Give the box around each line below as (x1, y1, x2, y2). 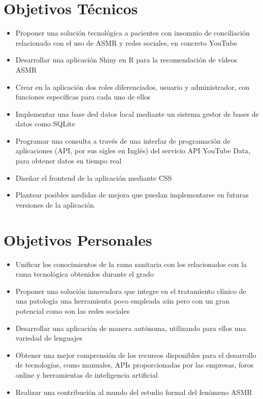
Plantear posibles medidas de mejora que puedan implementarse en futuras (15, 189, 249, 200)
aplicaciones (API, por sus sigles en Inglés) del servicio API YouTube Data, (15, 145, 251, 156)
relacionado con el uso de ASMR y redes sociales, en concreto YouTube (15, 37, 237, 48)
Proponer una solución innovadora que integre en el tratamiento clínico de (15, 285, 246, 296)
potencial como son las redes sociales (15, 305, 130, 316)
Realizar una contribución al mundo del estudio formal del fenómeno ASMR (15, 386, 252, 397)
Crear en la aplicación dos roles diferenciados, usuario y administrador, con (15, 81, 250, 92)
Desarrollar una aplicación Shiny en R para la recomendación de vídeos (15, 54, 238, 65)
